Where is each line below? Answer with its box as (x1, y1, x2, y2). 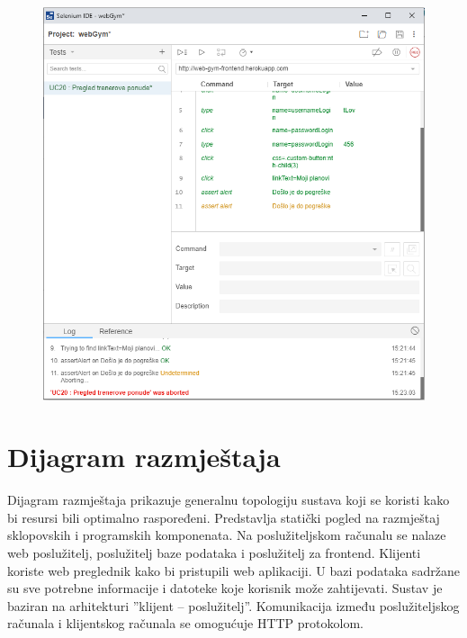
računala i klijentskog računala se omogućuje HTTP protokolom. (7, 614, 364, 633)
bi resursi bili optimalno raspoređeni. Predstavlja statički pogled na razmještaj (7, 508, 440, 526)
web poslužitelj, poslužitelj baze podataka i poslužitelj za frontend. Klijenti (7, 544, 421, 562)
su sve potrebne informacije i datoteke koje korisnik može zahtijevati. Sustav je (7, 579, 443, 598)
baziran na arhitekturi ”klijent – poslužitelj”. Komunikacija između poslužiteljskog (7, 596, 460, 615)
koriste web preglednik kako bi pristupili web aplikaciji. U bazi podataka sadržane (7, 561, 460, 580)
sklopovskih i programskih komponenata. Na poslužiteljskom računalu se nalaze (7, 526, 446, 544)
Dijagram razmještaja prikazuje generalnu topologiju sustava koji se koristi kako (7, 490, 450, 509)
